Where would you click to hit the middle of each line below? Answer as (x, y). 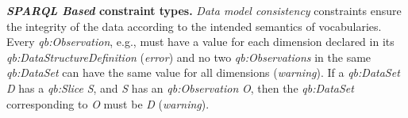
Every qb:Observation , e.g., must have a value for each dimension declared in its (200, 42)
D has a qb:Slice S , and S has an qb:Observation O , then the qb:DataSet (180, 88)
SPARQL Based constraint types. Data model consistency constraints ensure (204, 10)
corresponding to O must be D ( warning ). (108, 103)
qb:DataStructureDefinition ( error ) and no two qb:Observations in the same (189, 57)
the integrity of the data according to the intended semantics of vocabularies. (194, 26)
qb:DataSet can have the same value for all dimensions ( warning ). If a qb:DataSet (203, 72)
